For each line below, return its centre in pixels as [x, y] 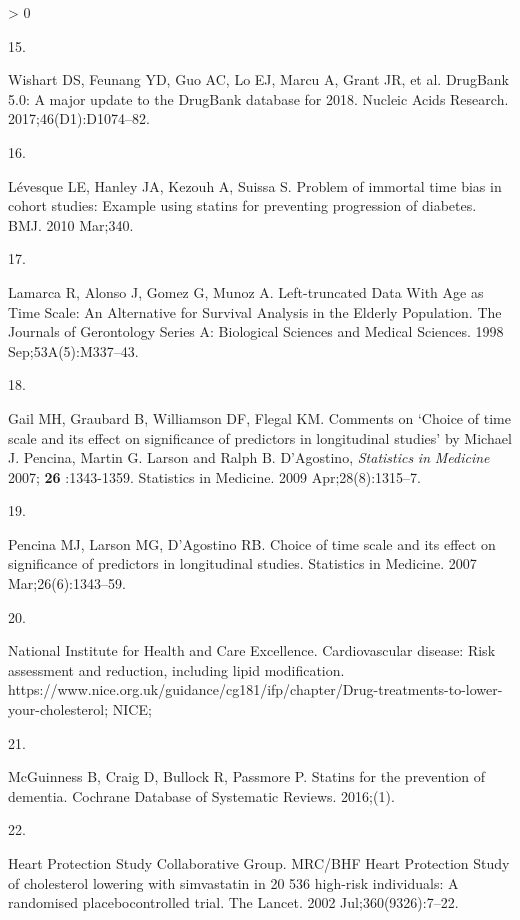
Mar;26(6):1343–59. [67, 583]
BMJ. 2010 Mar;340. [71, 224]
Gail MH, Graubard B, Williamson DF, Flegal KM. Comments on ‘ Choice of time [259, 417]
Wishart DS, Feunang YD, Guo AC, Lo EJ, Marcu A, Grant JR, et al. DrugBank [258, 79]
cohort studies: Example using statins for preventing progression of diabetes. [242, 205]
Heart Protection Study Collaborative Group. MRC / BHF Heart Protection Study [259, 863]
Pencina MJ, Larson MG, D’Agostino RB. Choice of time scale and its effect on [252, 543]
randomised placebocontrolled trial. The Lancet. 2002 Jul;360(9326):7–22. [233, 902]
